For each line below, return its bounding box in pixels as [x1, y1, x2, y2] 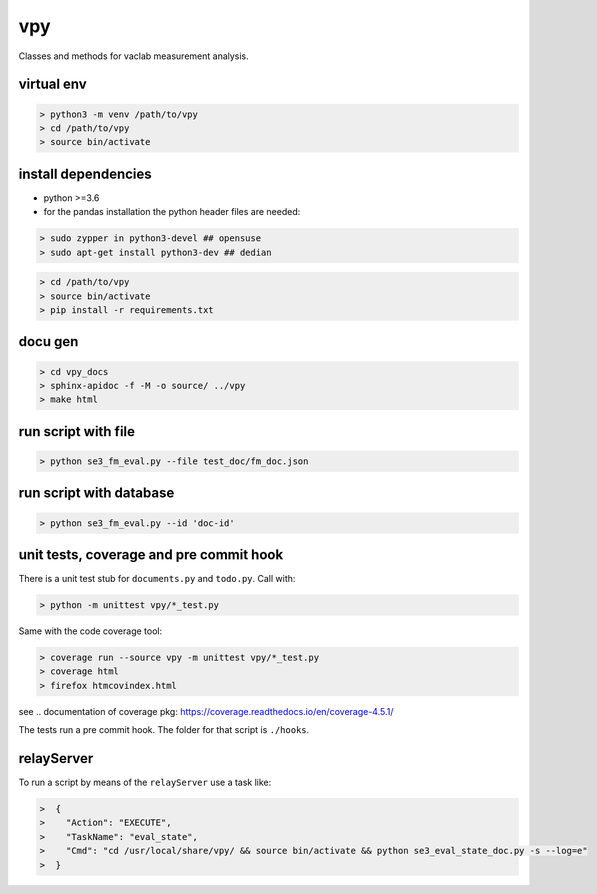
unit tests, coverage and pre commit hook [18, 546, 284, 563]
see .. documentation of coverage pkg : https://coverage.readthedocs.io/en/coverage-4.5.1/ [18, 705, 394, 717]
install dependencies [18, 165, 152, 182]
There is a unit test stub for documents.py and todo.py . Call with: [18, 573, 296, 585]
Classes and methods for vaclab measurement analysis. [18, 50, 249, 62]
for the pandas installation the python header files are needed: [43, 206, 301, 218]
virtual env [18, 76, 87, 93]
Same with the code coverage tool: [18, 625, 163, 637]
